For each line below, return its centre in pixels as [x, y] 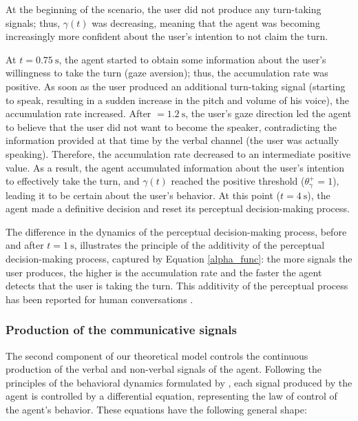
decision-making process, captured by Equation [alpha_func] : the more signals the [179, 258]
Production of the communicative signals [121, 330]
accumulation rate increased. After [78, 113]
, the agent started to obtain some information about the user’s [192, 59]
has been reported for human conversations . [99, 299]
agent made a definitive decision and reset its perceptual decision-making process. [178, 208]
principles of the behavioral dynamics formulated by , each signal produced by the [179, 382]
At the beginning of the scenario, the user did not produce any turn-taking [164, 9]
